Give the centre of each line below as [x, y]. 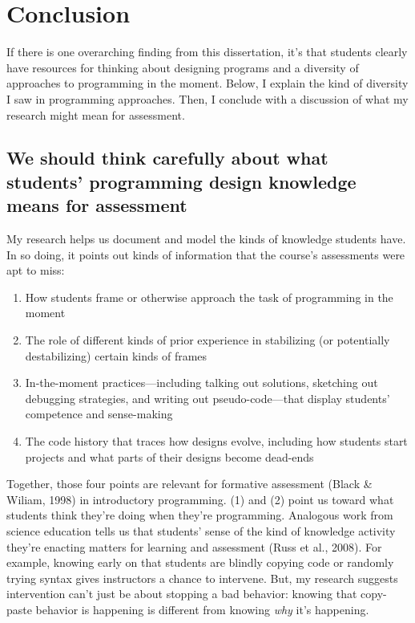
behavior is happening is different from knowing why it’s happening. [202, 609]
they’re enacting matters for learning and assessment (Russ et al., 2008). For [194, 546]
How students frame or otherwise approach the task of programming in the [209, 297]
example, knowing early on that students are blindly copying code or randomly [200, 562]
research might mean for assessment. [96, 114]
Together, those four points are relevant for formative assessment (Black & [189, 484]
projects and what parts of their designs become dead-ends [169, 456]
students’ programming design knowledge [181, 181]
